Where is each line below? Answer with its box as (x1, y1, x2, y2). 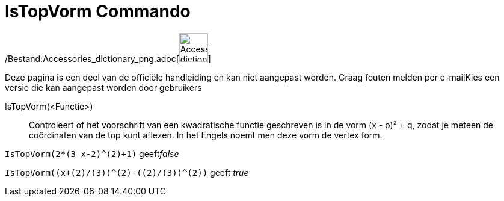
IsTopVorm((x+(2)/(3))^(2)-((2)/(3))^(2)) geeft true (5, 167, 249, 178)
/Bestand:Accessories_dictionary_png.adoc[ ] (5, 53, 211, 64)
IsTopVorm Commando (5, 1, 191, 22)
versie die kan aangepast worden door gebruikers (5, 82, 202, 93)
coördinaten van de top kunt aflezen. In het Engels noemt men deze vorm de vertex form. (29, 129, 383, 140)
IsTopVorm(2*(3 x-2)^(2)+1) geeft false (5, 148, 179, 159)
